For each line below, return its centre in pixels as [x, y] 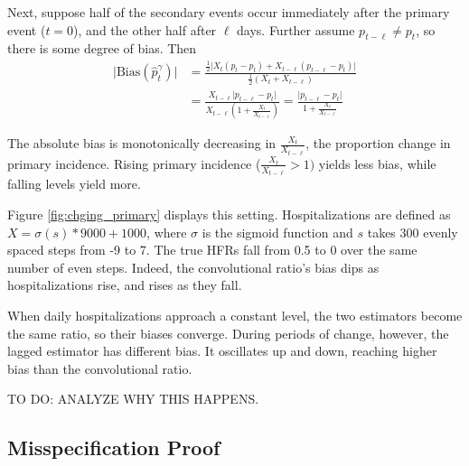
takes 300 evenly [413, 232]
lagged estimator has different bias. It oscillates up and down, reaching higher [222, 351]
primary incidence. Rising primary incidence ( [134, 163]
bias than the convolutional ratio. [100, 368]
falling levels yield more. [74, 184]
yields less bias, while [377, 163]
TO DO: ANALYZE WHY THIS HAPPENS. [133, 399]
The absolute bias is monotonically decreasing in [142, 143]
